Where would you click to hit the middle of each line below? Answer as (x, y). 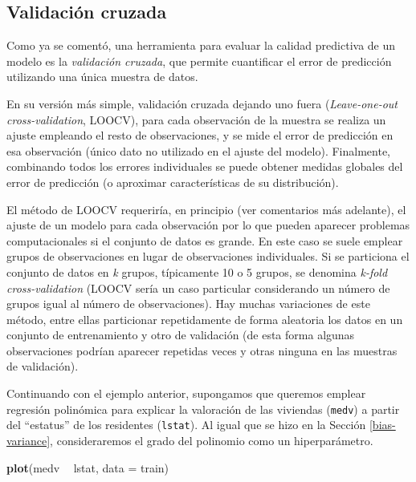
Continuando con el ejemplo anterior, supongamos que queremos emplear (186, 393)
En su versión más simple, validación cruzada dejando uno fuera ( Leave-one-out (202, 103)
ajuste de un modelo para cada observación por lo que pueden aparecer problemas (208, 225)
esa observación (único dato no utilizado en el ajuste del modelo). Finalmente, (199, 150)
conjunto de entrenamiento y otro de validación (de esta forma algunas (181, 335)
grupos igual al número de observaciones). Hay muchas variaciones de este (188, 304)
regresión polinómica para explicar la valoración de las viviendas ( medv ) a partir (203, 409)
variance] (29, 440)
